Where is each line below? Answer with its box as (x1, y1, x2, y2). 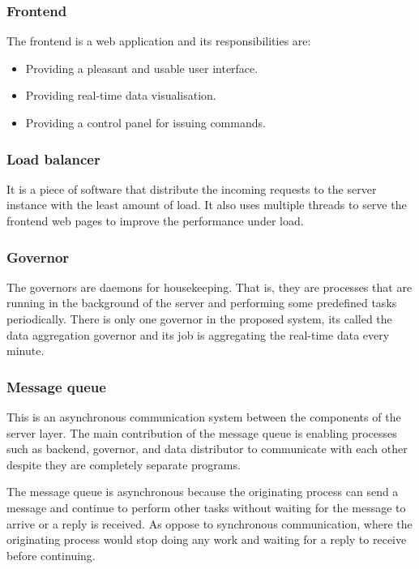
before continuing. (6, 546, 96, 563)
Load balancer (6, 148, 100, 169)
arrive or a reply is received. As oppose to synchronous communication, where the (6, 515, 413, 532)
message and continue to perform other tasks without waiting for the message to (6, 498, 406, 516)
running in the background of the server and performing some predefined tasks (6, 294, 397, 311)
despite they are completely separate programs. (6, 456, 241, 473)
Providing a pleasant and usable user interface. (25, 59, 259, 76)
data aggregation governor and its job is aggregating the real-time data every (6, 326, 390, 343)
